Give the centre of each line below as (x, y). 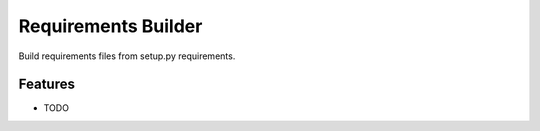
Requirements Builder (110, 26)
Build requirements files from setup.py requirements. (127, 56)
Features (46, 84)
